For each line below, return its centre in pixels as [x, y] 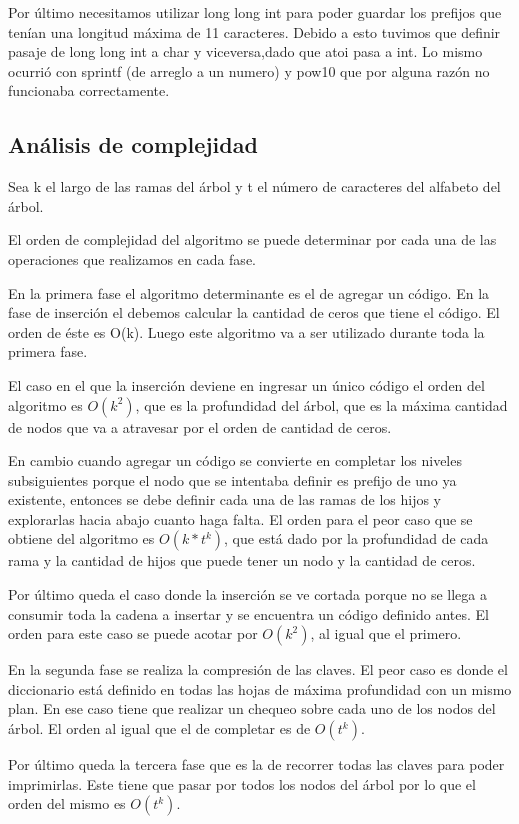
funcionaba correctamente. [89, 90]
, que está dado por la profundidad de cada [356, 538]
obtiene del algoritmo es [81, 538]
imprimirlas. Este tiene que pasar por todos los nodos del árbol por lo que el [242, 783]
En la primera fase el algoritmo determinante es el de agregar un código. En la [249, 292]
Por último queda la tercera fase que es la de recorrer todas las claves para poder [256, 764]
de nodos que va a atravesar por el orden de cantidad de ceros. [200, 426]
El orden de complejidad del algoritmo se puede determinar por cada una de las [252, 239]
